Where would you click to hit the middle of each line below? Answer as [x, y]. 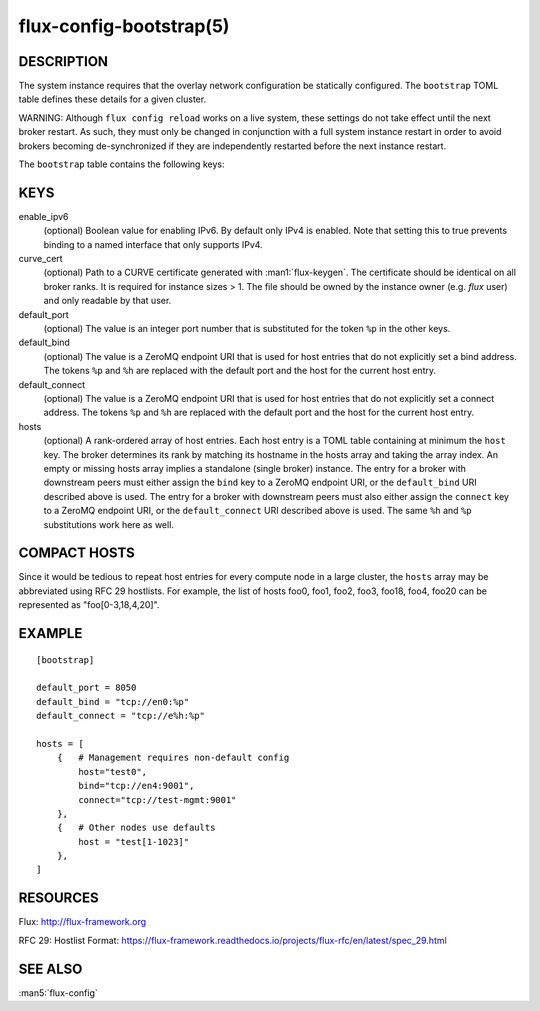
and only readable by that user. [107, 301]
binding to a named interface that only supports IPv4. [153, 244]
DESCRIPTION [63, 61]
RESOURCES [58, 898]
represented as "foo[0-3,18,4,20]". [89, 605]
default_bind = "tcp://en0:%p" [113, 701]
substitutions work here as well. [109, 524]
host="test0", [113, 771]
